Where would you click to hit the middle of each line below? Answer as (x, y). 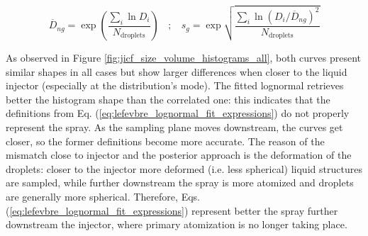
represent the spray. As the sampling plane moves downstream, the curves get (174, 127)
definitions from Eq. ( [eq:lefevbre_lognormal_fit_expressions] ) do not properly (178, 113)
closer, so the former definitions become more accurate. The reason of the (165, 141)
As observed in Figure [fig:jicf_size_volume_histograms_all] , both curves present (184, 58)
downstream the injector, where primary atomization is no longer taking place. (177, 224)
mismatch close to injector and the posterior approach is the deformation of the (179, 155)
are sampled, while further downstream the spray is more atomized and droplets (180, 182)
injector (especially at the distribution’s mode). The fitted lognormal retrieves (175, 85)
